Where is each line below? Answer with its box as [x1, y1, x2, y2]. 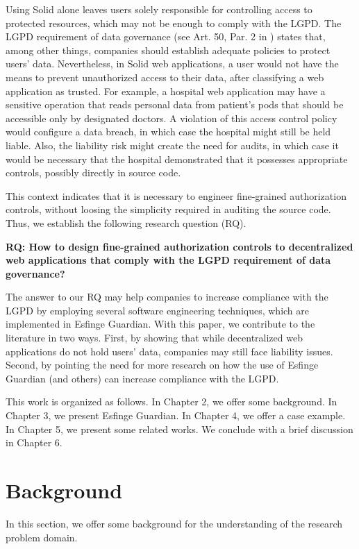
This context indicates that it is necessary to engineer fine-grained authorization [6, 188, 347, 203]
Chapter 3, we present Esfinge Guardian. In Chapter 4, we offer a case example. [6, 408, 346, 423]
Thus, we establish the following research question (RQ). [6, 215, 247, 230]
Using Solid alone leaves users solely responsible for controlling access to [6, 2, 312, 16]
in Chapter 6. [6, 435, 62, 450]
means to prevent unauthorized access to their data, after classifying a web [6, 69, 324, 84]
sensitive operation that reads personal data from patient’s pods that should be [6, 97, 344, 112]
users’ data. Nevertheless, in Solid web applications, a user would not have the [6, 56, 339, 71]
